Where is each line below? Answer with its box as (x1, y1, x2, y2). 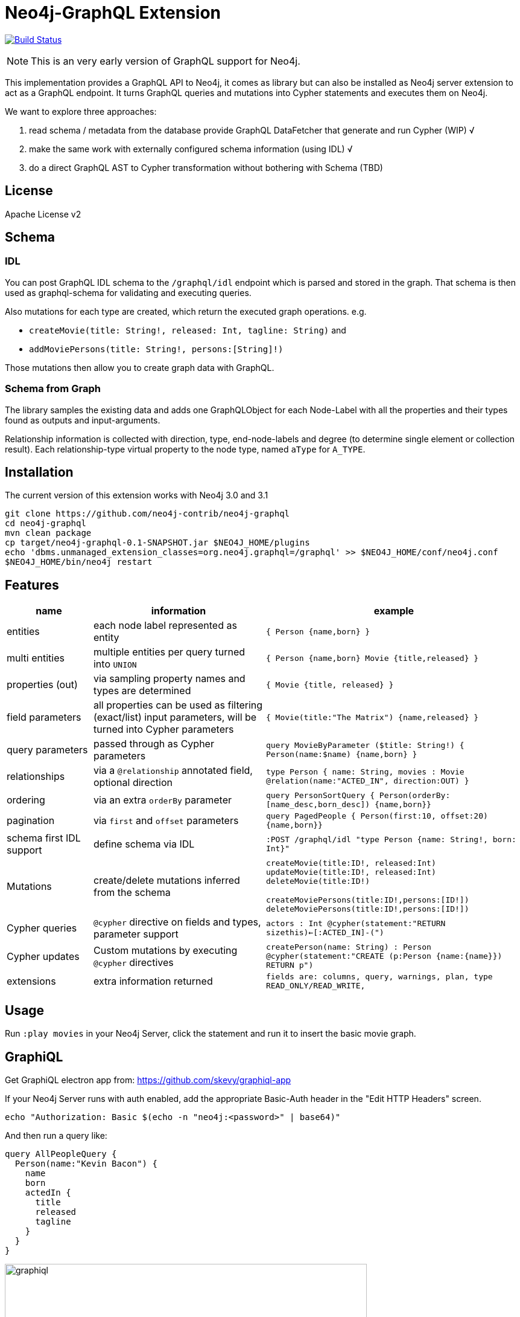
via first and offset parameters (93, 814, 239, 827)
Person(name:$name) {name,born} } (265, 750, 417, 759)
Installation (5, 464, 74, 480)
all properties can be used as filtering (93, 699, 263, 712)
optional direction (93, 776, 173, 789)
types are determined (93, 684, 191, 697)
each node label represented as (93, 619, 237, 632)
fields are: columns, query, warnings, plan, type (265, 972, 493, 982)
